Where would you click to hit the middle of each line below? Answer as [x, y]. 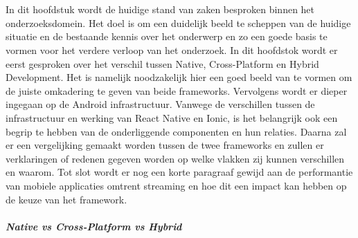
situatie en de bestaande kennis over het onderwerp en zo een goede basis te [167, 36]
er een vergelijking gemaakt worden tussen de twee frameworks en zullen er [165, 145]
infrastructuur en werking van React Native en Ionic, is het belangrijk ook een [172, 117]
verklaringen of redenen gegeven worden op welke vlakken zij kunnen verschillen [175, 158]
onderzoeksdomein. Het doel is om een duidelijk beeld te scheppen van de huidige [178, 22]
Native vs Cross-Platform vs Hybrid [94, 226]
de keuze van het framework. [66, 199]
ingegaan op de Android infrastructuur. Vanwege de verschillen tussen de [160, 104]
